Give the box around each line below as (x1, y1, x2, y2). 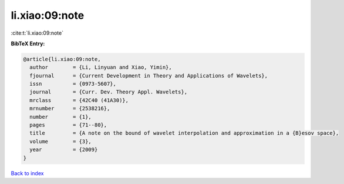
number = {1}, (29, 113, 92, 120)
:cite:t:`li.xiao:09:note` (11, 29, 64, 36)
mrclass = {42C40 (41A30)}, (29, 97, 129, 103)
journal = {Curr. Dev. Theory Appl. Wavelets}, (29, 89, 188, 95)
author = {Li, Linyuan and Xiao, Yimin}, (29, 64, 173, 71)
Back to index (11, 169, 44, 176)
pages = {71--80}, (29, 122, 107, 129)
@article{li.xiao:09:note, (23, 56, 101, 62)
